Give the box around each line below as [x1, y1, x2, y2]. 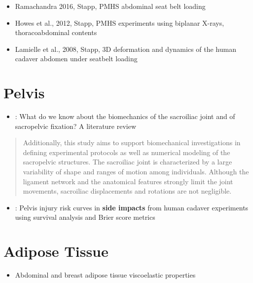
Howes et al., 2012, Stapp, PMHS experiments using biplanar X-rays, [15, 17, 224, 28]
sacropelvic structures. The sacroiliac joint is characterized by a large [23, 157, 232, 167]
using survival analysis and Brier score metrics [15, 212, 155, 222]
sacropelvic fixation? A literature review [15, 121, 137, 131]
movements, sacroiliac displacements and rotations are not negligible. [23, 186, 232, 196]
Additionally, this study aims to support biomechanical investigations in [23, 137, 241, 148]
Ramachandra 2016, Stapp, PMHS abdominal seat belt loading [15, 1, 206, 11]
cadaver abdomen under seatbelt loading [15, 53, 138, 64]
